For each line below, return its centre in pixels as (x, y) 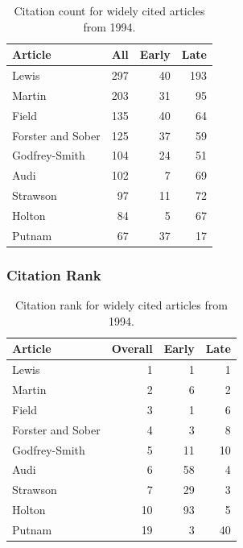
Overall (132, 349)
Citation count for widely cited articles (109, 10)
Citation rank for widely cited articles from (121, 305)
